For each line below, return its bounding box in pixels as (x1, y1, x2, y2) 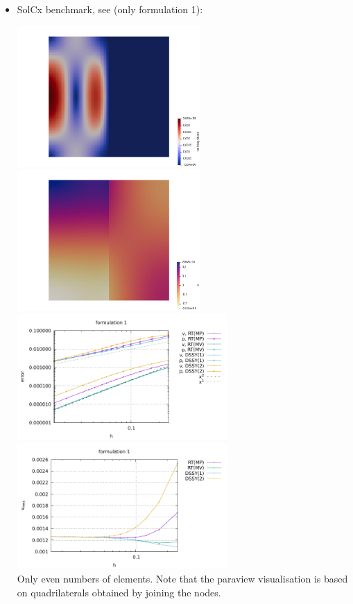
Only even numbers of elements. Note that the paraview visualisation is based (17, 571, 348, 585)
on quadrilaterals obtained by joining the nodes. (17, 585, 221, 599)
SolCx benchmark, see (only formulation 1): (17, 2, 203, 16)
